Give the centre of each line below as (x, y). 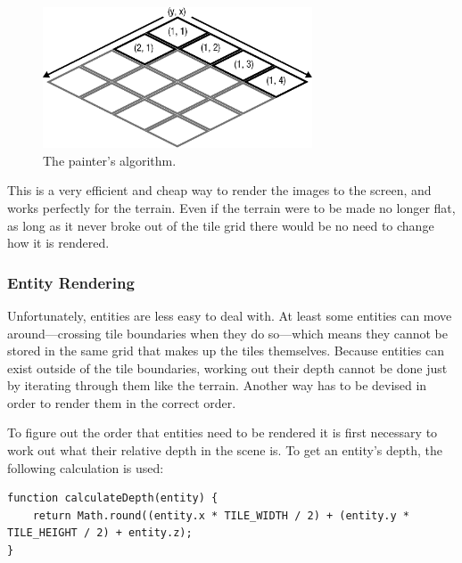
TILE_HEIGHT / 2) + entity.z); (100, 533)
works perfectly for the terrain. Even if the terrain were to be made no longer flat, (231, 207)
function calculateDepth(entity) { (113, 498)
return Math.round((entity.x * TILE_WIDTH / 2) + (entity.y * (221, 515)
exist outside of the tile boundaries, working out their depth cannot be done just (227, 367)
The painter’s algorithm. (110, 160)
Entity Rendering (71, 282)
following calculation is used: (86, 467)
